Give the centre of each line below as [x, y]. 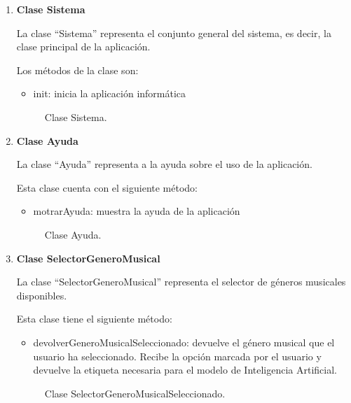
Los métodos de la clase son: [77, 70]
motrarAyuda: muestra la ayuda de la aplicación [137, 211]
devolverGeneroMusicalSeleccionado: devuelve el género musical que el [184, 342]
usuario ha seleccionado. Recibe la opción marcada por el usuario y [177, 356]
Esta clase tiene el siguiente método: [94, 319]
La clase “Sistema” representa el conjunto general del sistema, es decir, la [174, 33]
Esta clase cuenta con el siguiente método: [107, 187]
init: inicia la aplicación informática [110, 93]
